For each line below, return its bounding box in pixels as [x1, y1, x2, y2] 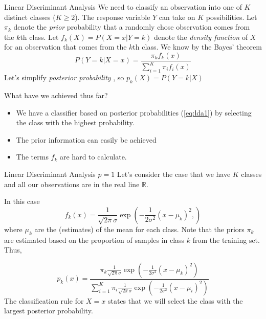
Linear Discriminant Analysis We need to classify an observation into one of [4, 2, 242, 12]
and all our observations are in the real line [4, 178, 140, 189]
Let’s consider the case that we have [117, 168, 231, 179]
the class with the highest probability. [16, 117, 135, 128]
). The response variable [75, 11, 150, 22]
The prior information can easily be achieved [16, 134, 157, 145]
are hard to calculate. [59, 151, 127, 162]
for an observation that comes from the [4, 41, 127, 52]
